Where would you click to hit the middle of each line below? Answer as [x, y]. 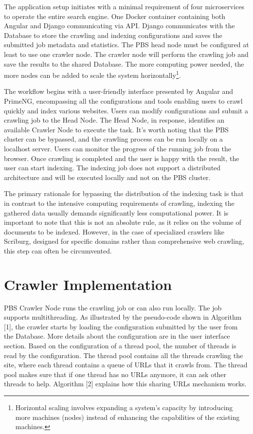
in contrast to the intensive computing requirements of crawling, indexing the [119, 203]
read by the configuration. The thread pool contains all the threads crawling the [124, 355]
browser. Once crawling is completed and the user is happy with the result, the [122, 158]
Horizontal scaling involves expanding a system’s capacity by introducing [124, 407]
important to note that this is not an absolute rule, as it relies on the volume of [123, 222]
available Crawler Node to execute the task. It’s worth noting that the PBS [116, 129]
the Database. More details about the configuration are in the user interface [117, 336]
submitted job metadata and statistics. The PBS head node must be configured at [126, 45]
